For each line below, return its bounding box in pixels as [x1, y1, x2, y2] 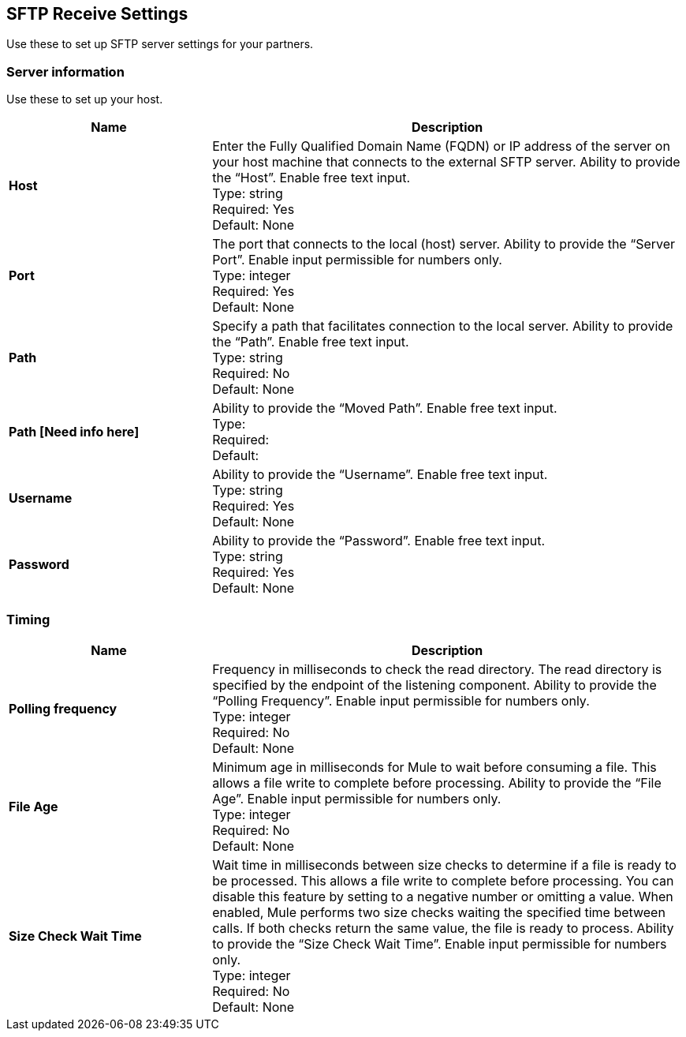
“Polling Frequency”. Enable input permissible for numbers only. [212, 692, 590, 709]
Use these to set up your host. [6, 92, 163, 107]
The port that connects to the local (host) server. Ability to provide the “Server [212, 236, 676, 253]
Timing [6, 611, 50, 627]
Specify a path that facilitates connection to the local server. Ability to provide [212, 318, 673, 335]
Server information [6, 63, 125, 80]
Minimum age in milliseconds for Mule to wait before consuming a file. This [212, 758, 657, 775]
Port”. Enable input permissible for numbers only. [212, 252, 502, 268]
